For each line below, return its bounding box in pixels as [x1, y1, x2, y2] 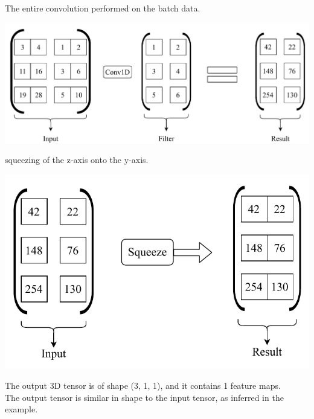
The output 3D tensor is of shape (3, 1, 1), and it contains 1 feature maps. [5, 379, 281, 392]
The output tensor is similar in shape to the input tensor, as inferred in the [5, 391, 284, 403]
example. [5, 403, 38, 415]
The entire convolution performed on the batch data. [5, 2, 200, 14]
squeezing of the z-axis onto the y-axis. [5, 153, 149, 166]
